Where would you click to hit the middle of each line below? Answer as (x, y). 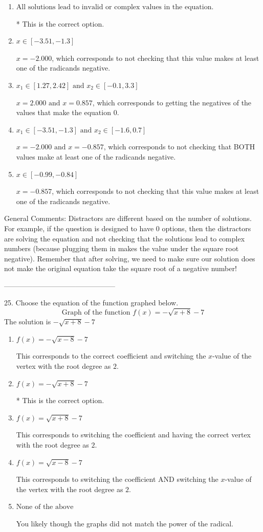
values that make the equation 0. (68, 112)
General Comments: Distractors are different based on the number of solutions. (128, 218)
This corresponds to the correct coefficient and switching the (111, 356)
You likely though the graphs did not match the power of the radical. (125, 523)
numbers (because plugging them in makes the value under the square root (122, 248)
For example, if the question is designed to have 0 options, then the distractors (128, 228)
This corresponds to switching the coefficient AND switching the (117, 479)
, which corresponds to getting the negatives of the (172, 102)
